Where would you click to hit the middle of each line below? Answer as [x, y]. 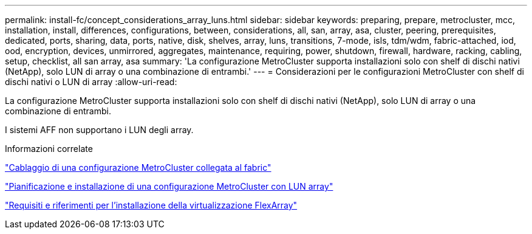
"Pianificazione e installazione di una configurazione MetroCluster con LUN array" [169, 186]
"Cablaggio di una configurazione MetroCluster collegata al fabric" [138, 167]
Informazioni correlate [49, 149]
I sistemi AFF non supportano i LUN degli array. [99, 130]
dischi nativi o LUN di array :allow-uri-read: [91, 82]
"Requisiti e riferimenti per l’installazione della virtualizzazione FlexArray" [151, 205]
